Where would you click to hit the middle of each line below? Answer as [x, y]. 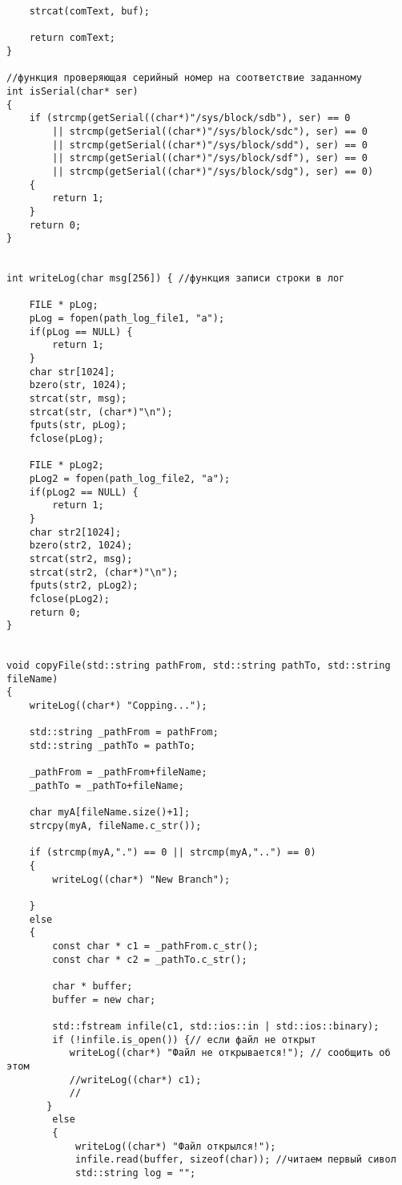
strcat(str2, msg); [81, 558]
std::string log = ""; [135, 1173]
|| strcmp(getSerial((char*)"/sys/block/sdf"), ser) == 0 [210, 158]
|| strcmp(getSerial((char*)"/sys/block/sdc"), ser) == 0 [210, 131]
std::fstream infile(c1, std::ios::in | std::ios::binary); [216, 1026]
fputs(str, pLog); [78, 425]
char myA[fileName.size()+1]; [110, 813]
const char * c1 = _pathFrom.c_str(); [155, 946]
